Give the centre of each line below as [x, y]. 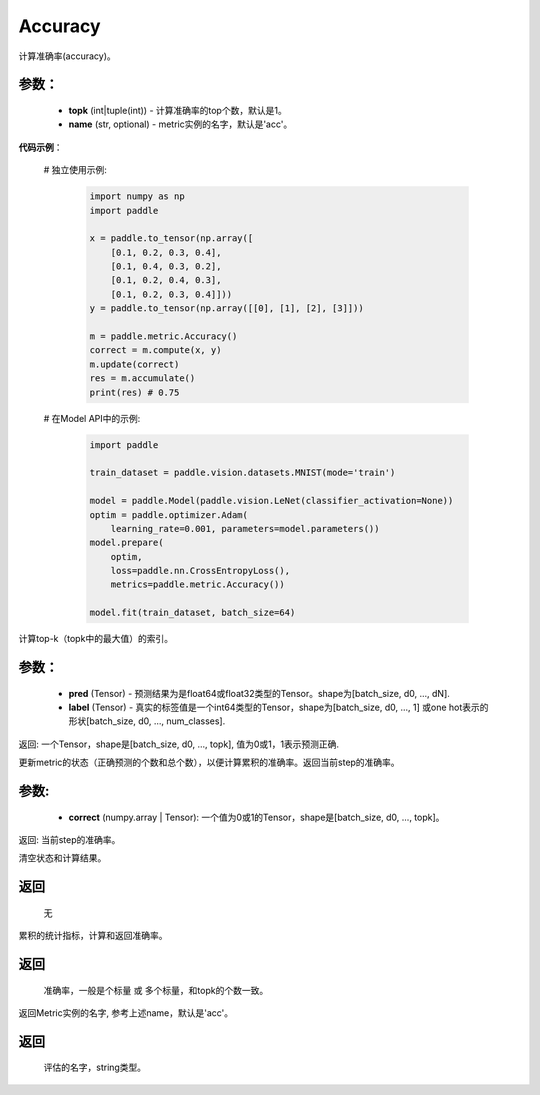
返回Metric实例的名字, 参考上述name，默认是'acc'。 [126, 1012]
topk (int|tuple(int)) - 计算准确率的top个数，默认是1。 [177, 110]
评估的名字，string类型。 [95, 1067]
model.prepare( [126, 543]
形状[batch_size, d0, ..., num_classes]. [147, 721]
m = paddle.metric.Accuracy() [163, 336]
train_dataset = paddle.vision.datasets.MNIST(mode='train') [242, 473]
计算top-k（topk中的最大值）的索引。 [96, 639]
